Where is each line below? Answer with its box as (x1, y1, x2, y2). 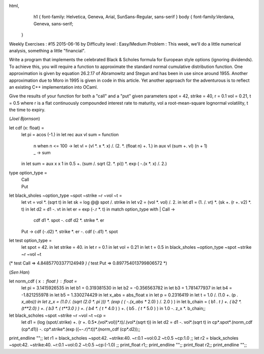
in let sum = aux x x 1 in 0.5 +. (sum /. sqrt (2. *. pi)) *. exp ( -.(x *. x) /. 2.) (21, 161, 167, 166)
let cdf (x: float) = (9, 125, 44, 131)
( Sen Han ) (9, 269, 30, 275)
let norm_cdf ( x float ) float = (9, 278, 78, 284)
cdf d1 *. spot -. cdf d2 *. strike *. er (33, 217, 105, 223)
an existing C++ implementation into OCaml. (9, 84, 98, 90)
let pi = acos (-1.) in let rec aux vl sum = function (21, 132, 119, 138)
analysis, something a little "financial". (9, 47, 86, 53)
